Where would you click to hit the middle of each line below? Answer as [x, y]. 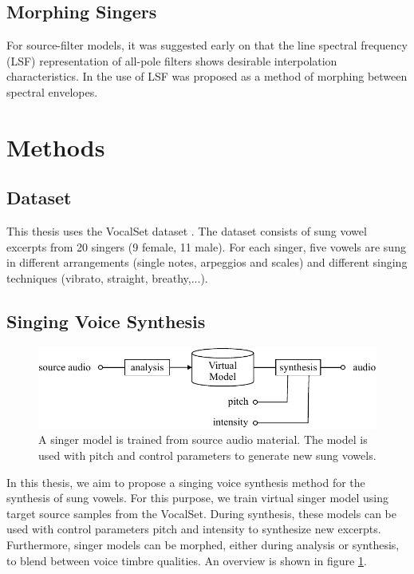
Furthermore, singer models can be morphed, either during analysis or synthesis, [203, 544]
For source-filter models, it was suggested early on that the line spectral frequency [207, 45]
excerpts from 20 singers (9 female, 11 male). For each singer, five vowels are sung [206, 246]
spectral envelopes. [52, 91]
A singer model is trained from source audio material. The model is [203, 439]
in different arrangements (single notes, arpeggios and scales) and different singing [207, 262]
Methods [56, 146]
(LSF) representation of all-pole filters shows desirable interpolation [172, 60]
